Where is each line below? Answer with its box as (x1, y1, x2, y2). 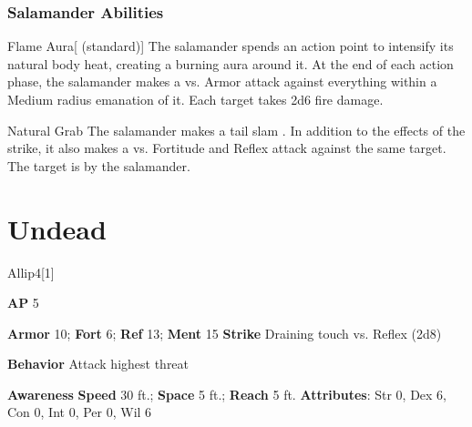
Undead (7, 209, 107, 247)
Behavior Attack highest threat (7, 354, 190, 373)
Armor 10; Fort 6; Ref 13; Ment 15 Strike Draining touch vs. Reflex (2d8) (7, 323, 442, 342)
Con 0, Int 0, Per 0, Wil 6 (7, 402, 152, 422)
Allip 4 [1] (7, 262, 55, 281)
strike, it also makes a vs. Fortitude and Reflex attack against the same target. (7, 138, 446, 158)
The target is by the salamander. (7, 156, 190, 175)
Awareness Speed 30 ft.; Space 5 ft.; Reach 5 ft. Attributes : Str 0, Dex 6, (7, 384, 447, 403)
